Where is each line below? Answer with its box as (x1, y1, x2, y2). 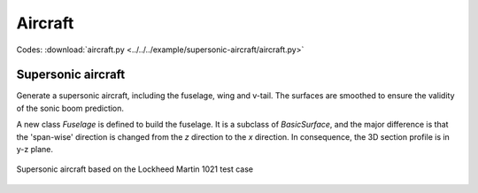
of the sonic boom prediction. (16, 103, 124, 113)
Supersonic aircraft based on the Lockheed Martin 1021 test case (16, 164, 254, 174)
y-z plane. (16, 144, 53, 155)
